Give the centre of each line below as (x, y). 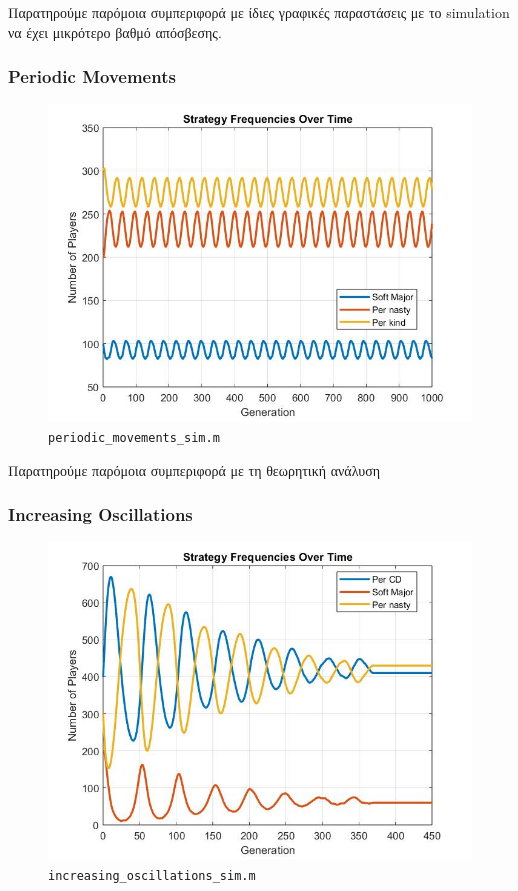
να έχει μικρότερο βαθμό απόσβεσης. (115, 31)
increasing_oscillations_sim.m (152, 876)
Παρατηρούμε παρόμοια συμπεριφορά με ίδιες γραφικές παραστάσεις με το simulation (259, 12)
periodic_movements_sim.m (134, 438)
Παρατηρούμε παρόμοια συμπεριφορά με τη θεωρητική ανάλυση (194, 469)
